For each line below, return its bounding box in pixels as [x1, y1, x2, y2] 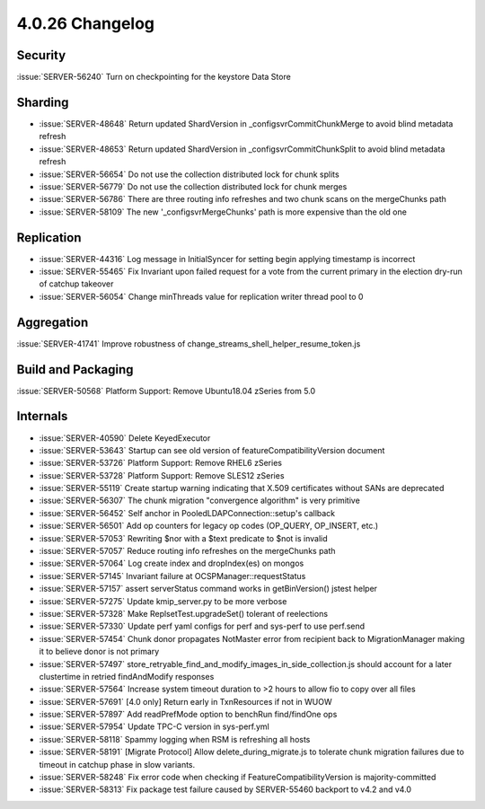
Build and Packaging [16, 362, 134, 377]
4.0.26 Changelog [16, 13, 155, 33]
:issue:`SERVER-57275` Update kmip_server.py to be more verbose [39, 595, 287, 606]
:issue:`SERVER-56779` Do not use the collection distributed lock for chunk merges [39, 180, 348, 192]
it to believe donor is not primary [39, 646, 160, 657]
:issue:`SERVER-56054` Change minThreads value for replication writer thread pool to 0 [39, 291, 364, 302]
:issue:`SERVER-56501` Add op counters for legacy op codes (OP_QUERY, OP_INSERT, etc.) [39, 521, 379, 532]
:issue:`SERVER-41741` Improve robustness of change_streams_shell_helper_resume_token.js [16, 338, 361, 349]
